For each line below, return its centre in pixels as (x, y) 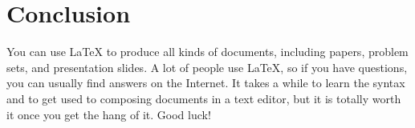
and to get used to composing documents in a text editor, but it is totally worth (204, 98)
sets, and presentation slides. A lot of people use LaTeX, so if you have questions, (207, 67)
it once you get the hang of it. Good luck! (109, 114)
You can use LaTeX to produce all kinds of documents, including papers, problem (207, 52)
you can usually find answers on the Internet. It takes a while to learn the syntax (206, 83)
